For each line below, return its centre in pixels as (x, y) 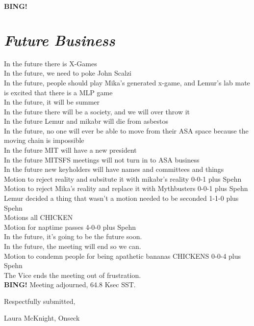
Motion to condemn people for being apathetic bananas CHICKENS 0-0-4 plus (123, 256)
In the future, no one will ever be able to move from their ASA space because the (126, 130)
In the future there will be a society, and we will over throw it (97, 111)
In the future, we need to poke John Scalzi (68, 73)
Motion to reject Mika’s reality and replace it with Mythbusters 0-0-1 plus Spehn (126, 188)
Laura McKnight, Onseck (42, 317)
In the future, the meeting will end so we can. (73, 246)
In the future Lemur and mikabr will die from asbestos (86, 121)
